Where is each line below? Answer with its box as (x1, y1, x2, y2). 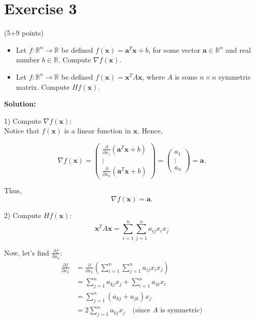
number (16, 54, 40, 65)
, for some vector (148, 44, 201, 55)
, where (142, 71, 165, 82)
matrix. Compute (16, 81, 70, 92)
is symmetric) (160, 307, 203, 314)
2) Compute (4, 210, 42, 221)
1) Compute (4, 115, 42, 126)
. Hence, (137, 125, 163, 136)
